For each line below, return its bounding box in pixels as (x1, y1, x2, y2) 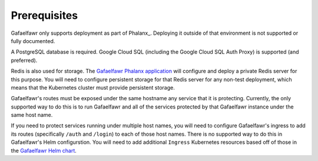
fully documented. (11, 37, 55, 44)
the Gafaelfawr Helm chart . (11, 147, 77, 154)
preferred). (11, 57, 38, 64)
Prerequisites (11, 9, 78, 22)
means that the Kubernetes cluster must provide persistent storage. (11, 84, 175, 91)
